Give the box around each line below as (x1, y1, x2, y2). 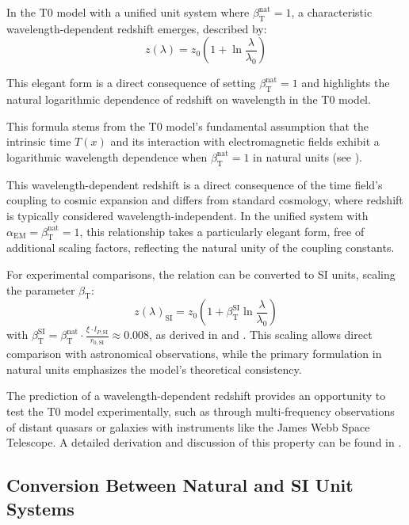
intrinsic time (6, 133, 71, 150)
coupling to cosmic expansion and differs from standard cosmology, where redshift (6, 192, 403, 208)
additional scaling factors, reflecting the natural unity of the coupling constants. (6, 239, 395, 256)
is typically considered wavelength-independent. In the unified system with (6, 207, 369, 223)
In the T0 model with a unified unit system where (6, 4, 250, 20)
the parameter (6, 281, 75, 298)
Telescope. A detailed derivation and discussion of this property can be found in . (6, 434, 402, 451)
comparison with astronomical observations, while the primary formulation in (6, 345, 382, 362)
